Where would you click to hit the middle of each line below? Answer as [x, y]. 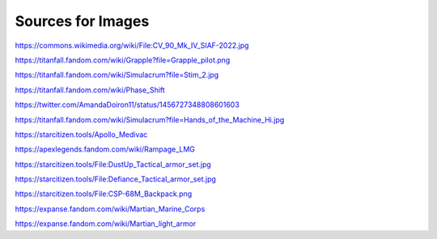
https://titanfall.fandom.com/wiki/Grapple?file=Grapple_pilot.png [123, 60]
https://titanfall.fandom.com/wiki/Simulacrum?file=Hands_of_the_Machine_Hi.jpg [150, 119]
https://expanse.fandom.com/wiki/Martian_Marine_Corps [110, 209]
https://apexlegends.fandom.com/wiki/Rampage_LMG [105, 149]
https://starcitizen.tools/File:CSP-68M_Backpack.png [104, 194]
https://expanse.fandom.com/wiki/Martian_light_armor [106, 224]
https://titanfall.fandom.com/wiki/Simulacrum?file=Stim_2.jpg [117, 75]
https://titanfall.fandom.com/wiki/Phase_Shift [90, 90]
